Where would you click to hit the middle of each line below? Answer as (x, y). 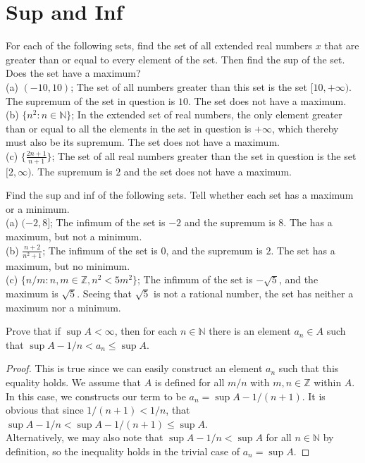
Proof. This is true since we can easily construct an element (134, 368)
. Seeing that (104, 293)
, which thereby (305, 128)
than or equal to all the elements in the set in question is (129, 128)
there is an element (250, 331)
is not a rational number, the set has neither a (254, 293)
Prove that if (33, 331)
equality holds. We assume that (73, 382)
